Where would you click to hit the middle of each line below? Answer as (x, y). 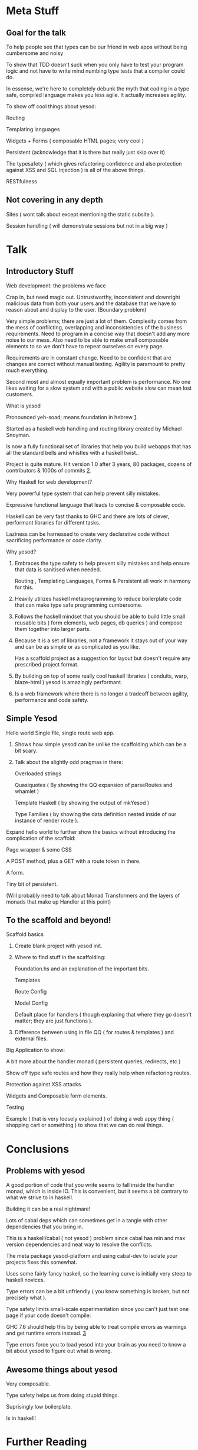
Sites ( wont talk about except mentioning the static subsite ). (80, 214)
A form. (15, 872)
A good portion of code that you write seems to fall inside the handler (90, 1185)
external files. (31, 1038)
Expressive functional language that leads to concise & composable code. (96, 504)
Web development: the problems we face (56, 286)
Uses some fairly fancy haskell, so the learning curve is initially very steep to (99, 1274)
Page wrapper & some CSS (39, 849)
